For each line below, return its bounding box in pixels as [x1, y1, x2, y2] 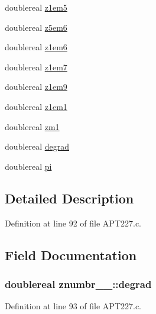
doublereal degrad [5, 140, 69, 153]
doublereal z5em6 [5, 21, 67, 33]
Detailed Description [5, 189, 134, 207]
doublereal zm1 [5, 120, 60, 132]
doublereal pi [5, 160, 52, 172]
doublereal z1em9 [5, 80, 67, 93]
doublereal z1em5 [5, 1, 67, 13]
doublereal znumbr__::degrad [5, 276, 152, 291]
